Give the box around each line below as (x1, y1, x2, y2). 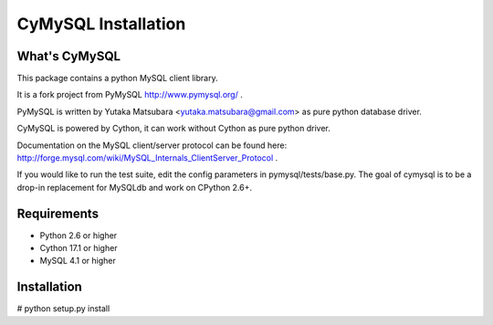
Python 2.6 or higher (39, 229, 118, 241)
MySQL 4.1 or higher (39, 256, 116, 267)
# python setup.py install (16, 303, 110, 314)
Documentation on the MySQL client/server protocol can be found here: (16, 140, 288, 151)
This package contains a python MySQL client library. (16, 73, 218, 84)
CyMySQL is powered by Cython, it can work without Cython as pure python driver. (16, 123, 330, 134)
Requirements (16, 205, 100, 221)
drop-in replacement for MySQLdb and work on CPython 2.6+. (16, 182, 253, 193)
